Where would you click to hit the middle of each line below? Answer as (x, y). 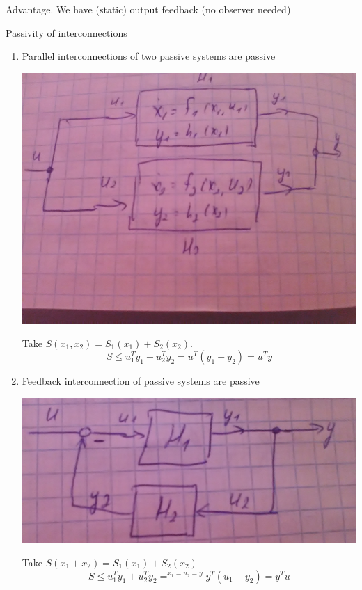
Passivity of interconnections (66, 32)
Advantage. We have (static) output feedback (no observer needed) (148, 9)
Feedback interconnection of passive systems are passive (141, 381)
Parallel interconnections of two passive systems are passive (149, 56)
